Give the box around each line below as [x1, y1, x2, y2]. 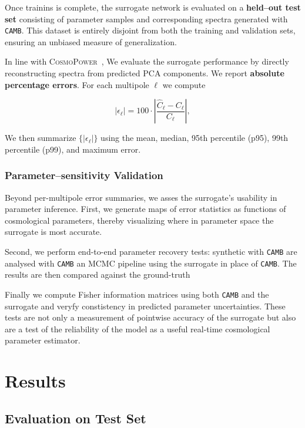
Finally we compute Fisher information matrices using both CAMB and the [5, 288, 269, 300]
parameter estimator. [5, 334, 81, 346]
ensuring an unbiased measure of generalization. [5, 35, 177, 48]
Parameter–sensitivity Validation [5, 168, 163, 183]
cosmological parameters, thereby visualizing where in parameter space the [5, 214, 274, 226]
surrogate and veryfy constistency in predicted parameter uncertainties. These [5, 299, 286, 312]
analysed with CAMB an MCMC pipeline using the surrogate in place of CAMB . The [5, 257, 297, 269]
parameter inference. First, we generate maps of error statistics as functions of [5, 203, 286, 215]
